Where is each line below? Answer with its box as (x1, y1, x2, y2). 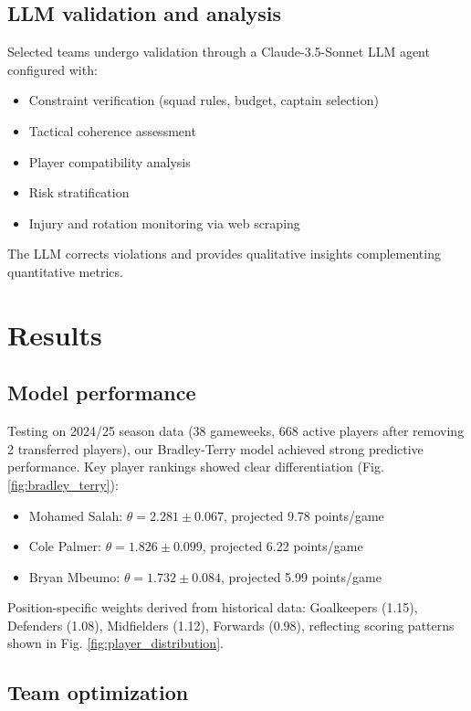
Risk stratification (28, 183, 130, 202)
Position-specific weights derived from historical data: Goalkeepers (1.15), (7, 598, 418, 617)
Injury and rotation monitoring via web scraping (28, 213, 300, 232)
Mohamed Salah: (28, 505, 123, 525)
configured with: (7, 59, 98, 79)
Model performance (7, 378, 196, 407)
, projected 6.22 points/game (202, 536, 363, 556)
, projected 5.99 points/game (221, 567, 382, 586)
